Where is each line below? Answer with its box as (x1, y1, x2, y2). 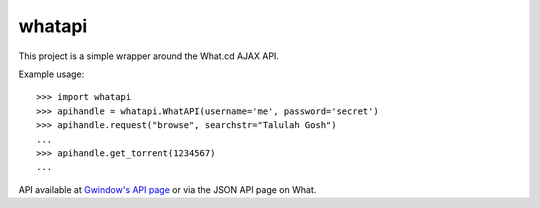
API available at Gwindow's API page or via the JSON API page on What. (18, 183, 317, 195)
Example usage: (18, 68, 85, 80)
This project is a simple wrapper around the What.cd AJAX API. (18, 50, 280, 62)
